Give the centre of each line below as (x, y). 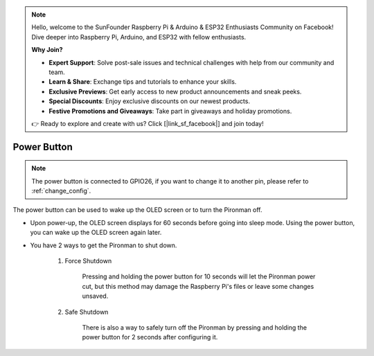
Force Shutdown (88, 261)
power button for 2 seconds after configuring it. (150, 337)
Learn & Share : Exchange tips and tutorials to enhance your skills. (143, 82)
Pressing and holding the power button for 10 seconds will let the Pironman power (199, 276)
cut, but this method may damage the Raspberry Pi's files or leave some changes (198, 286)
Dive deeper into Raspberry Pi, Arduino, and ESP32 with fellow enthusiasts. (139, 37)
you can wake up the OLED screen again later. (96, 233)
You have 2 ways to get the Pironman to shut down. (104, 245)
